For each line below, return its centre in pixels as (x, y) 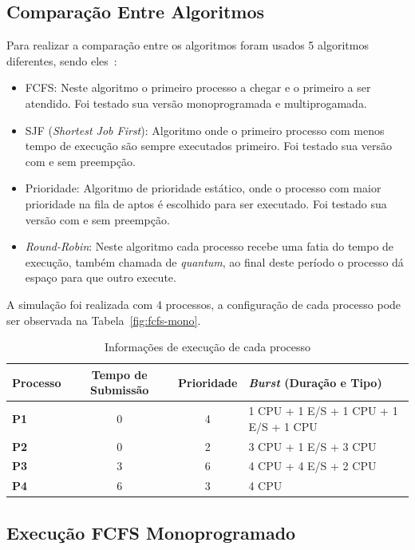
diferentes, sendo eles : (62, 60)
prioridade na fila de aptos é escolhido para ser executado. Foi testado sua (206, 203)
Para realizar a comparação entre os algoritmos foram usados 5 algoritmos (188, 45)
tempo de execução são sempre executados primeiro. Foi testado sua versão (209, 146)
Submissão (120, 390)
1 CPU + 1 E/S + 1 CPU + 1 (323, 411)
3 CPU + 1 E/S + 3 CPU (312, 446)
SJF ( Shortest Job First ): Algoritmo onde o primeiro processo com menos (205, 130)
